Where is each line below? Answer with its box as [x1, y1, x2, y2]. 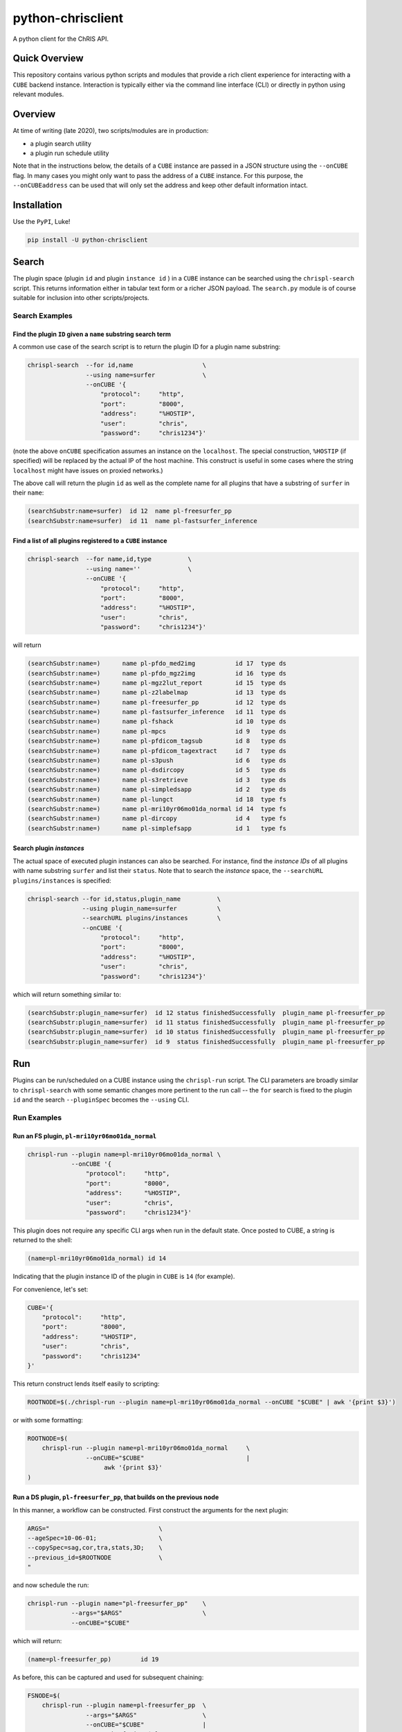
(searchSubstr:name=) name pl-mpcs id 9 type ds [27, 727, 287, 735]
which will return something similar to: [12, 990, 121, 998]
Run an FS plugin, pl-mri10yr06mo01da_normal [12, 1131, 157, 1140]
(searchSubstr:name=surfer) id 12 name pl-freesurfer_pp [27, 507, 232, 515]
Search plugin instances [12, 844, 84, 852]
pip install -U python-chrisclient [27, 236, 148, 244]
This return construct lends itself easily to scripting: [12, 1379, 160, 1388]
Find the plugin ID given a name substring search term [12, 330, 171, 338]
